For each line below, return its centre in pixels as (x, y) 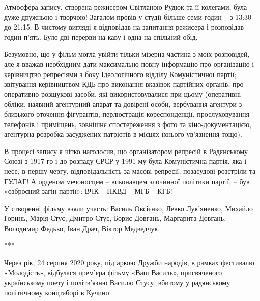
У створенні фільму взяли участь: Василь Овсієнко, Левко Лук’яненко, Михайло (128, 208)
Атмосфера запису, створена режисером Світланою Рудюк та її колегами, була (126, 7)
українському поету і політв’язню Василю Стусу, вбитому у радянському (117, 282)
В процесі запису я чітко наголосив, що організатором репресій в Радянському (126, 151)
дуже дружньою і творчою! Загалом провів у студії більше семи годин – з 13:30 (128, 17)
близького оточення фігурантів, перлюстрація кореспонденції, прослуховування (127, 114)
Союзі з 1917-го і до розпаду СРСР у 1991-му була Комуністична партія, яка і (125, 161)
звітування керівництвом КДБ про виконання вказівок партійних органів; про (124, 84)
